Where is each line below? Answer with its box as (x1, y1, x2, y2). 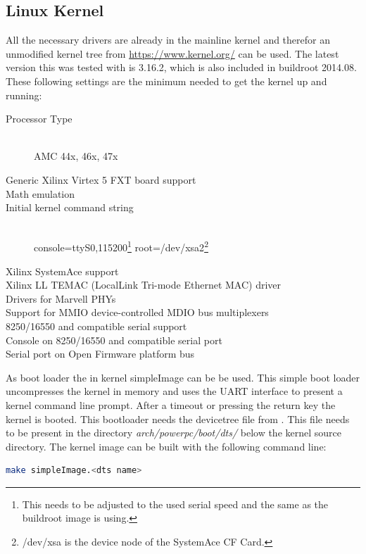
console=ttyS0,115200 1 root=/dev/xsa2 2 (34, 238, 208, 254)
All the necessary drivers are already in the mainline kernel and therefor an (6, 32, 330, 47)
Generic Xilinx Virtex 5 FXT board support (6, 172, 196, 187)
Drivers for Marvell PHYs (6, 291, 116, 306)
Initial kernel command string (6, 200, 134, 215)
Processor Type (6, 111, 72, 126)
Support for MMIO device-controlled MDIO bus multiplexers (6, 305, 269, 320)
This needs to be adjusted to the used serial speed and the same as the (22, 496, 329, 511)
